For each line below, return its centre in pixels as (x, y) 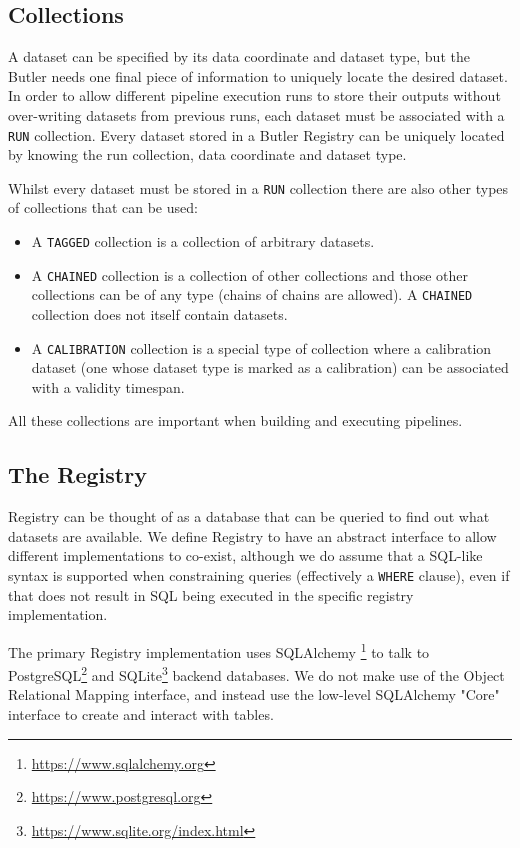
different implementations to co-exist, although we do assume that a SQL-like (245, 555)
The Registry (77, 474)
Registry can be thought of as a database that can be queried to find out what (249, 516)
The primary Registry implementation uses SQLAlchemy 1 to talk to (219, 650)
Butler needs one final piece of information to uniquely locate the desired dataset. (258, 75)
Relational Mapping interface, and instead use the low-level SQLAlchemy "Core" (254, 694)
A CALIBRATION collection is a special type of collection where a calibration (261, 347)
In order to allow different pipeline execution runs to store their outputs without (254, 95)
